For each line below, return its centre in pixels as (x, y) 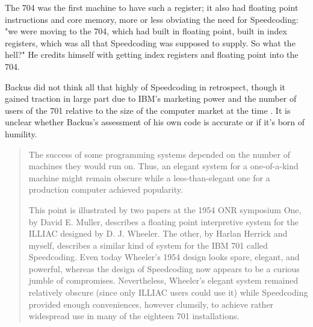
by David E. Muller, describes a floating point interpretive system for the (163, 221)
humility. (21, 133)
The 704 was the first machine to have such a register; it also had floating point (152, 7)
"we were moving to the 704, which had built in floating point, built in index (146, 31)
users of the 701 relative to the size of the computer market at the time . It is (148, 110)
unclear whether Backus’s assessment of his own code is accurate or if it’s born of (155, 122)
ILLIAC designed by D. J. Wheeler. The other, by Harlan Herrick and (158, 233)
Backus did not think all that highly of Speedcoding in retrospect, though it (145, 86)
